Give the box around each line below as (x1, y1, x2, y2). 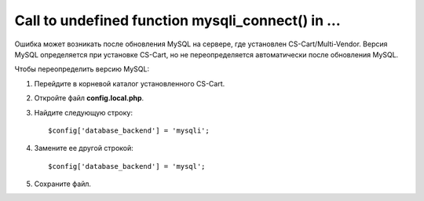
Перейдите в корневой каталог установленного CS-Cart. (34, 79, 225, 88)
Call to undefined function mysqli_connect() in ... (14, 12, 341, 29)
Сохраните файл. (34, 179, 92, 188)
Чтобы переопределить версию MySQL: (14, 64, 149, 74)
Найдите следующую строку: (34, 108, 133, 117)
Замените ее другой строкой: (34, 144, 133, 153)
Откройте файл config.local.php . (34, 93, 144, 103)
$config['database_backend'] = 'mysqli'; (48, 126, 210, 135)
